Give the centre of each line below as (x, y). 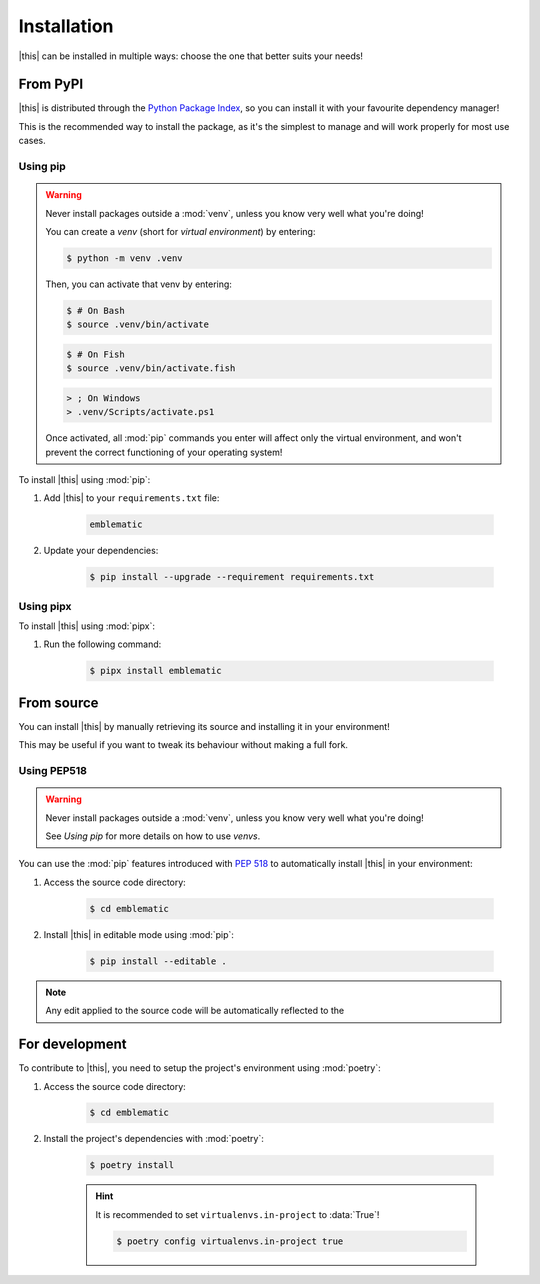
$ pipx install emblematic (155, 671)
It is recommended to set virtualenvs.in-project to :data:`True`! (237, 1214)
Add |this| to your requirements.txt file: (131, 498)
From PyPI (51, 84)
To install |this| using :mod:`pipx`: (86, 626)
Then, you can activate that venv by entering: (138, 284)
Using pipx (45, 606)
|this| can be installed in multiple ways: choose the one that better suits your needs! (191, 56)
